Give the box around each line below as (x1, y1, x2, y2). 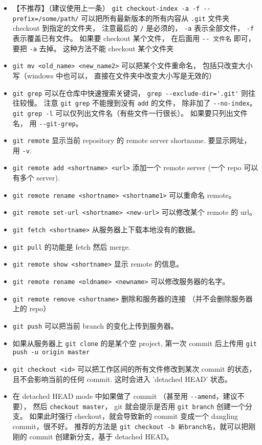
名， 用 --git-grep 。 (12, 117, 83, 128)
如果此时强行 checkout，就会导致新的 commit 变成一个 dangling (29, 411, 238, 421)
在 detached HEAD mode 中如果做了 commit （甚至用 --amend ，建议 (12, 391, 237, 401)
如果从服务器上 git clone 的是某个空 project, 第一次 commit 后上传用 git (12, 337, 257, 348)
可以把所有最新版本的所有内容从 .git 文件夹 (81, 12, 230, 23)
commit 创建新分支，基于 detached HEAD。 (29, 431, 173, 441)
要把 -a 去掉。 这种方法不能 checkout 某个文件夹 (12, 43, 174, 53)
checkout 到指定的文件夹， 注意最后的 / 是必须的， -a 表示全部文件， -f (12, 23, 254, 33)
